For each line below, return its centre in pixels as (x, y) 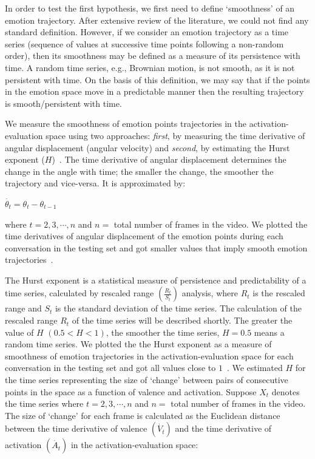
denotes (286, 391)
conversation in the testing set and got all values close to (110, 368)
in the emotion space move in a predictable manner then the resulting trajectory (154, 91)
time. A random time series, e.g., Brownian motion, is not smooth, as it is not (150, 67)
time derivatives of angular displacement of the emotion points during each (144, 236)
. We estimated (255, 368)
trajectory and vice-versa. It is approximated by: (95, 183)
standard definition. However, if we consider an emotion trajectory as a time (147, 32)
